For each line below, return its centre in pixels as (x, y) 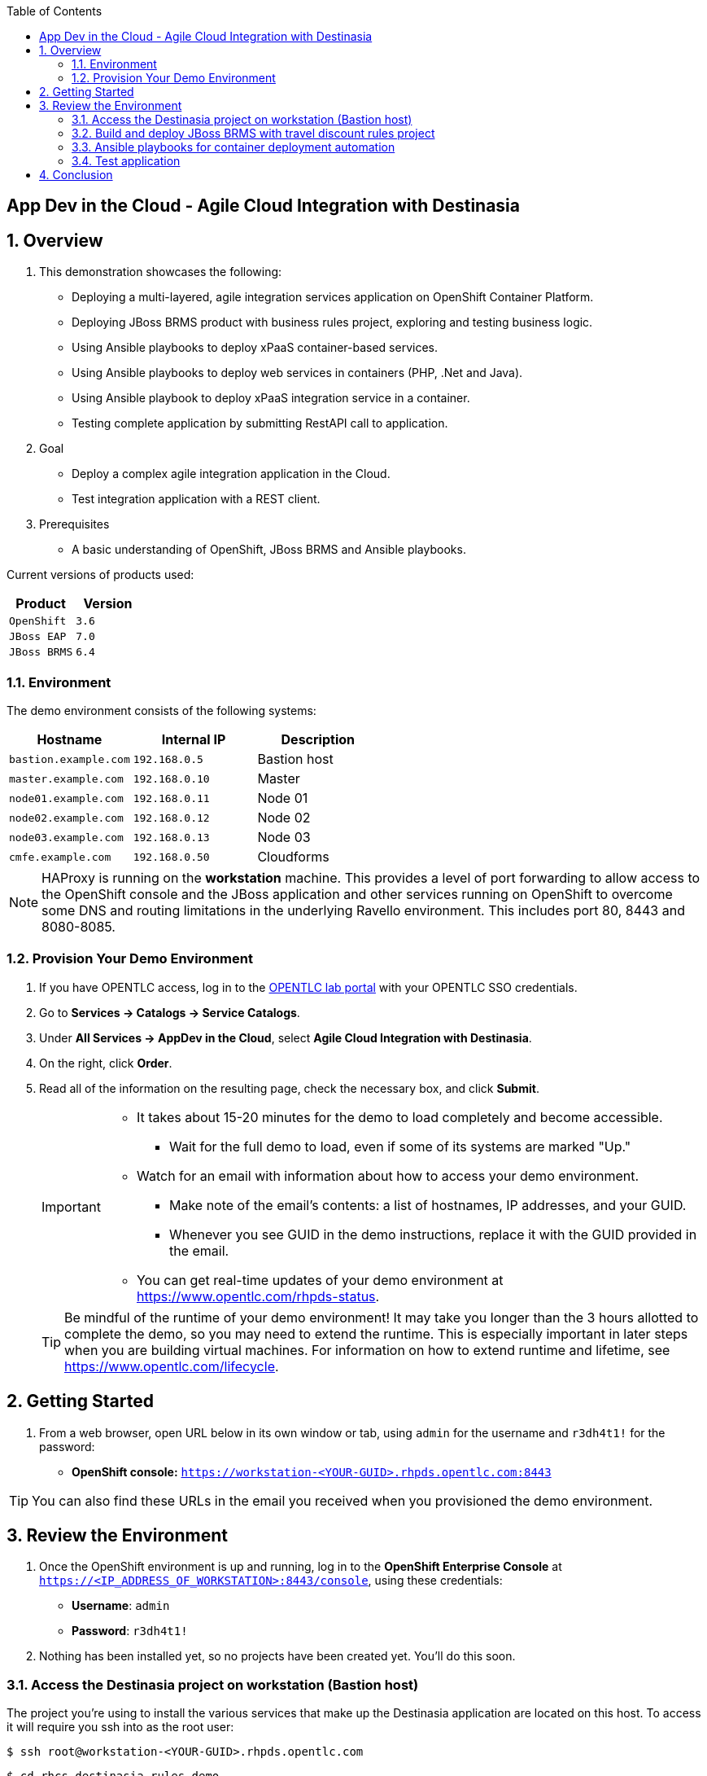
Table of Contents (55, 11)
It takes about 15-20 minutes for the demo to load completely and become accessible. (399, 1117)
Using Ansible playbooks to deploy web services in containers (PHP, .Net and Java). (297, 373)
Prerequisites (74, 524)
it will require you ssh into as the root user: (120, 1727)
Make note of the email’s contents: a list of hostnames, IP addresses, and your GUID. (428, 1205)
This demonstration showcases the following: (161, 272)
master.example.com (66, 778)
